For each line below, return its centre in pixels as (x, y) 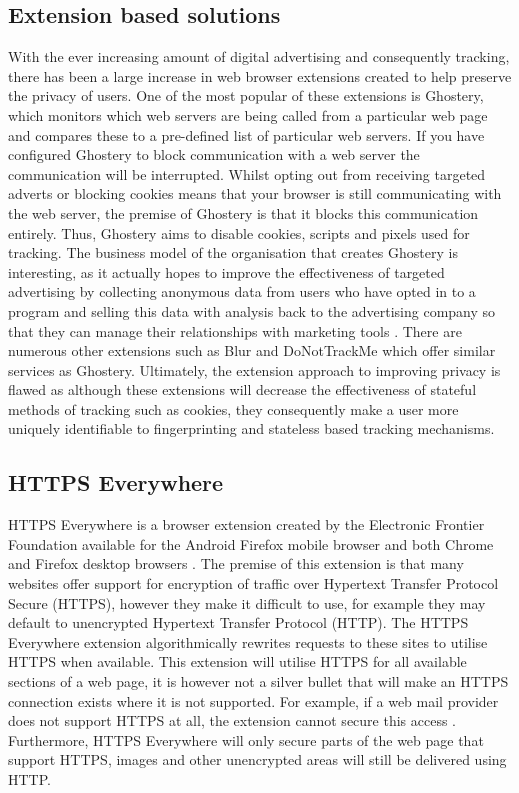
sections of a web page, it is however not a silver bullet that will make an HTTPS (258, 681)
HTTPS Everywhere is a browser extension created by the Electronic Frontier (246, 524)
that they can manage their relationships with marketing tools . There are (235, 330)
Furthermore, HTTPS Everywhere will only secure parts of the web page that (246, 739)
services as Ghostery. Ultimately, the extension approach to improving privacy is (254, 369)
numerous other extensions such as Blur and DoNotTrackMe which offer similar (252, 350)
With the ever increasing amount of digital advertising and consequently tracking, (259, 56)
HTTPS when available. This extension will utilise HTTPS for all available (237, 661)
